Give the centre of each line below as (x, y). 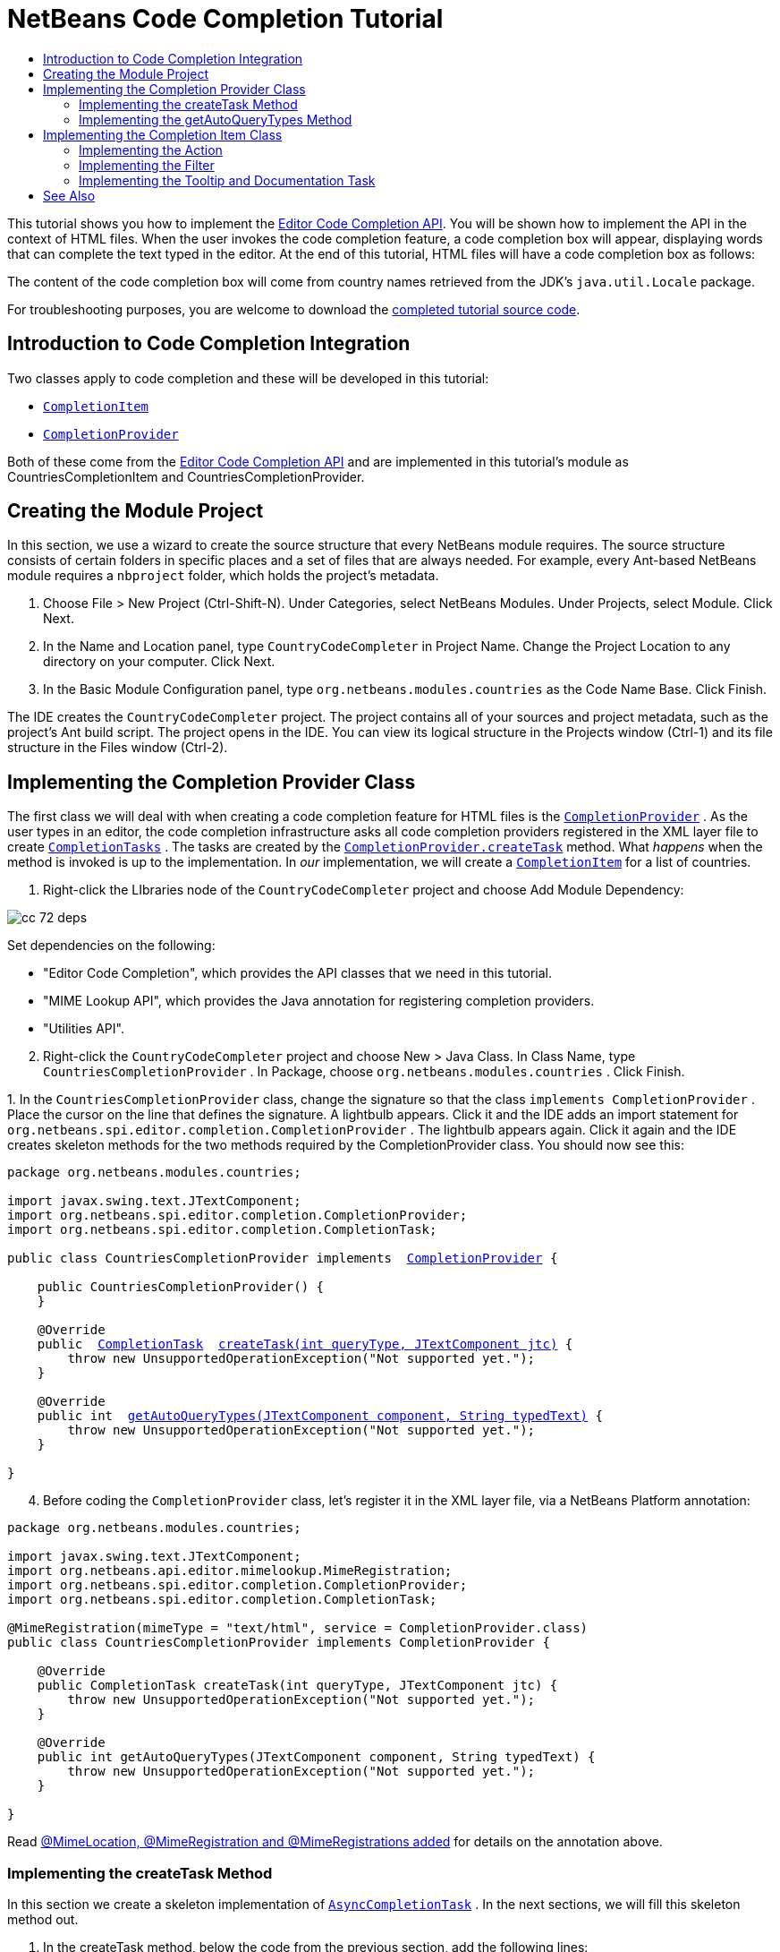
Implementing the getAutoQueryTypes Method (216, 119)
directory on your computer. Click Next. (159, 662)
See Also (69, 195)
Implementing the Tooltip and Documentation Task (227, 180)
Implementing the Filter (147, 165)
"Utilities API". (84, 1029)
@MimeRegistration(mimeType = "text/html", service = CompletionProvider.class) (298, 1628)
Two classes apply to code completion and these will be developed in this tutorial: (248, 378)
